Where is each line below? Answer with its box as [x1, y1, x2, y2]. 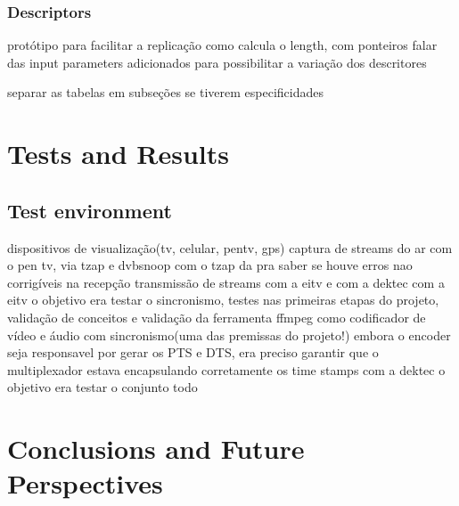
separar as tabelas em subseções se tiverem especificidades [7, 83, 324, 102]
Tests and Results [7, 135, 229, 172]
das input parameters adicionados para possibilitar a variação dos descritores [7, 53, 427, 71]
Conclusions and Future [7, 430, 305, 467]
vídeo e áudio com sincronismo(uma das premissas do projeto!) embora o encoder [7, 325, 451, 344]
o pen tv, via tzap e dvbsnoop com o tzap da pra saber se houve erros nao [7, 256, 413, 274]
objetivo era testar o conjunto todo [7, 378, 198, 396]
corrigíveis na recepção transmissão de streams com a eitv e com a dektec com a [7, 273, 445, 291]
